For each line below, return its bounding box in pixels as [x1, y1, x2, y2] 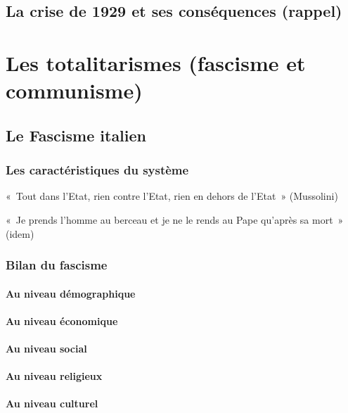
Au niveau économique [6, 313, 118, 328]
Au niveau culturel [6, 396, 98, 411]
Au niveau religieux [6, 369, 103, 383]
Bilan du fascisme [6, 256, 108, 274]
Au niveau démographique [6, 286, 136, 300]
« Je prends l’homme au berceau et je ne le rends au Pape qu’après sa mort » [6, 212, 344, 227]
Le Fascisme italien [6, 124, 147, 146]
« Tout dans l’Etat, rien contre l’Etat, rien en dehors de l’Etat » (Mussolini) [6, 189, 338, 203]
